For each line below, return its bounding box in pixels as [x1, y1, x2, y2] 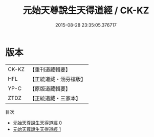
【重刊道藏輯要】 [29, 66, 71, 73]
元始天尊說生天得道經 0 [12, 120, 62, 126]
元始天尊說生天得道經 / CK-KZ [23, 5, 149, 16]
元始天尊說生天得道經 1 [12, 126, 61, 132]
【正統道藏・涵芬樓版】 [29, 75, 86, 82]
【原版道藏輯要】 [29, 85, 71, 92]
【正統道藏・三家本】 [29, 95, 81, 102]
